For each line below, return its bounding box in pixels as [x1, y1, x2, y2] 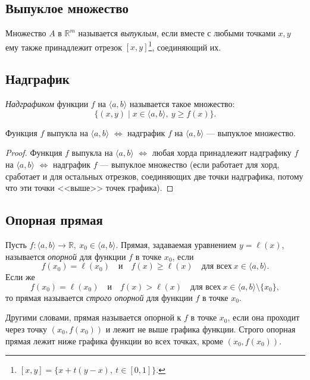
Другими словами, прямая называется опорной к [5, 311, 181, 324]
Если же [5, 271, 35, 283]
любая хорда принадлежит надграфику [152, 146, 292, 159]
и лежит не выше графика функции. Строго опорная [105, 322, 296, 335]
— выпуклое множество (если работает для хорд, [100, 158, 280, 171]
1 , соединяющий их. [148, 39, 221, 53]
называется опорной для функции [5, 250, 126, 262]
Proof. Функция [5, 146, 62, 159]
